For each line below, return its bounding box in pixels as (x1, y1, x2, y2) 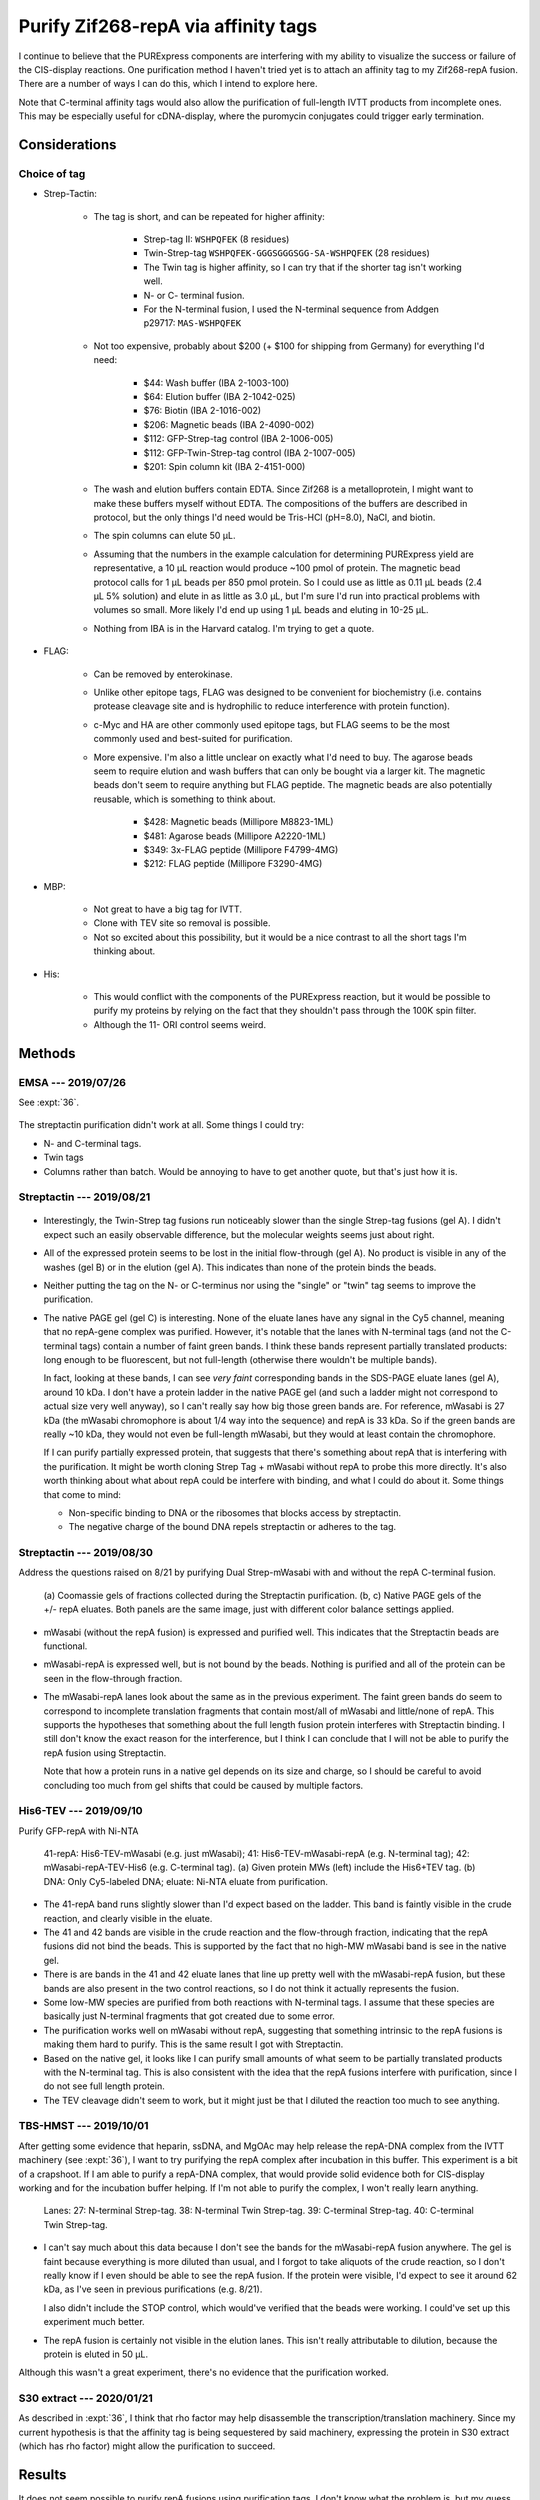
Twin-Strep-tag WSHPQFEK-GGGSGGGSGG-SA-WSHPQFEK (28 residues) (143, 247, 430, 259)
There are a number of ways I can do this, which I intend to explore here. (18, 78, 318, 90)
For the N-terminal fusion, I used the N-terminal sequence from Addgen (143, 303, 440, 315)
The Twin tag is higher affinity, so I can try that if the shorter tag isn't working (143, 261, 462, 273)
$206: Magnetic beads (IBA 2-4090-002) (143, 418, 315, 430)
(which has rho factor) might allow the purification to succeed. (18, 2440, 276, 2452)
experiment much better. (43, 2316, 145, 2328)
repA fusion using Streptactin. (43, 1746, 167, 1759)
